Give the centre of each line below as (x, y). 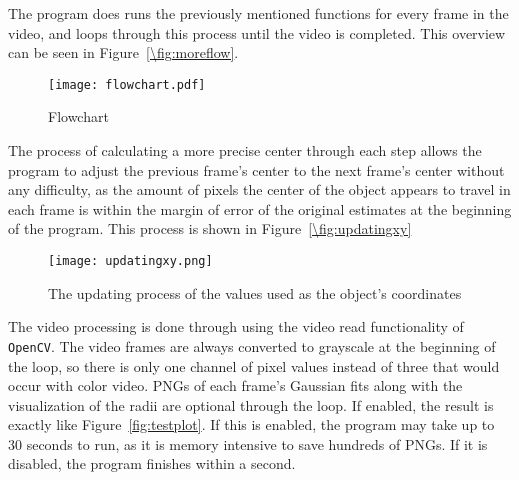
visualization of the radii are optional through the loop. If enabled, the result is (251, 404)
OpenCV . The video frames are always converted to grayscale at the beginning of (252, 345)
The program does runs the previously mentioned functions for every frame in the (258, 13)
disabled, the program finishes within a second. (152, 463)
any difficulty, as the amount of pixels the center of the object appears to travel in (259, 189)
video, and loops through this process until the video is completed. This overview (257, 32)
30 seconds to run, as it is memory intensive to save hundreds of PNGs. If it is (248, 443)
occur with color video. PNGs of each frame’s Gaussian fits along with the (235, 385)
